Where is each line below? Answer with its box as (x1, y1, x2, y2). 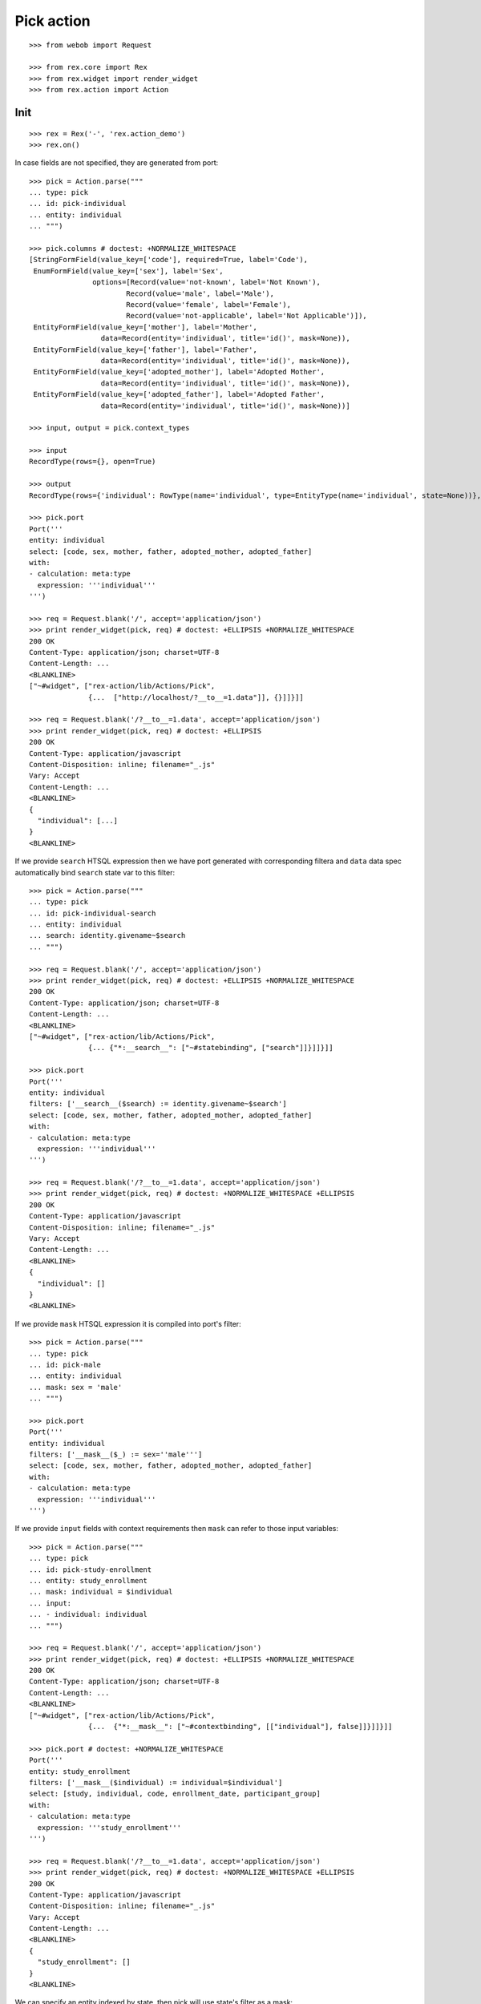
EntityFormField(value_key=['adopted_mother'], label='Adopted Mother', (33, 367, 325, 377)
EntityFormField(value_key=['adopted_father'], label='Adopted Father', (33, 390, 325, 399)
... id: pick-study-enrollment (29, 1565, 152, 1574)
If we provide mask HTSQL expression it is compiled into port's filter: (14, 1319, 241, 1328)
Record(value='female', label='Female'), (125, 300, 292, 309)
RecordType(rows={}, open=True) (29, 457, 156, 467)
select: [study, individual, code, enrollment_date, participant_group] (29, 1789, 321, 1799)
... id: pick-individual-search (29, 908, 156, 918)
